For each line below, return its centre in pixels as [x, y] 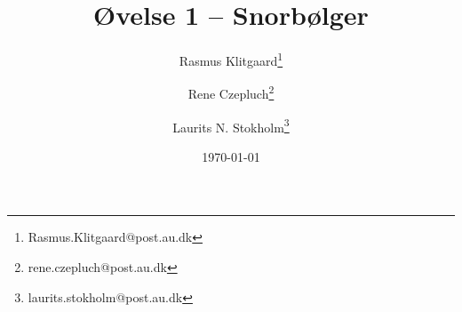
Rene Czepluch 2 [231, 92]
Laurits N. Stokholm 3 [231, 125]
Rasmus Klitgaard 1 [231, 59]
